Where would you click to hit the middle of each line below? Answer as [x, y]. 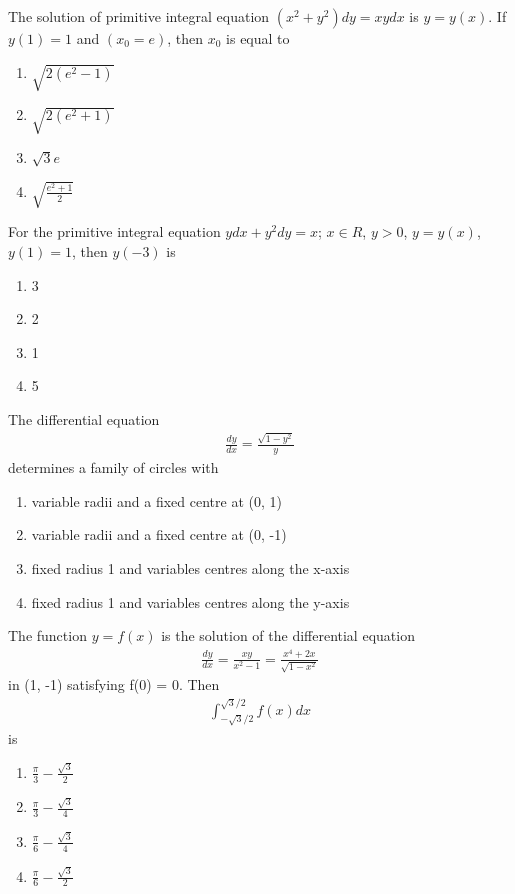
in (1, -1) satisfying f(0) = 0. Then [114, 684]
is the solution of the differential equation [288, 635]
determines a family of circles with [113, 467]
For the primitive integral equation [114, 231]
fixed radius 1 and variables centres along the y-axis [190, 601]
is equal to [258, 38]
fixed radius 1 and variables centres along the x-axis [190, 567]
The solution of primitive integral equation [139, 16]
